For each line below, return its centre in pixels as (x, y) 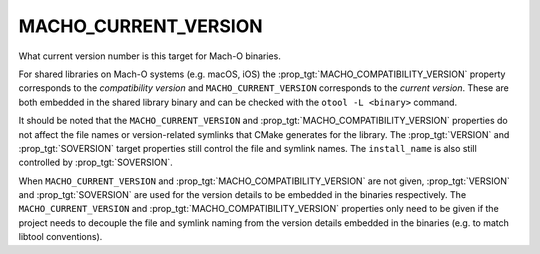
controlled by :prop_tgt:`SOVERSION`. (96, 162)
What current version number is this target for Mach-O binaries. (150, 56)
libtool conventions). (60, 237)
